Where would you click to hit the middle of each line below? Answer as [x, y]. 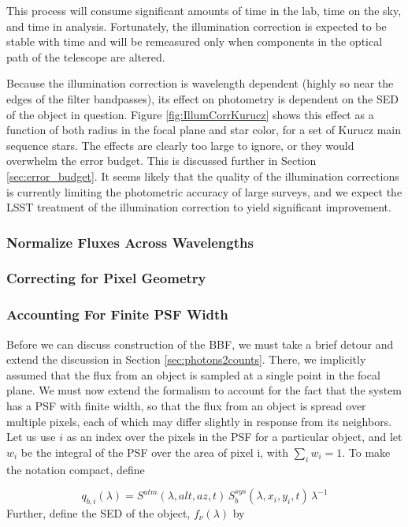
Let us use [31, 437]
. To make [366, 452]
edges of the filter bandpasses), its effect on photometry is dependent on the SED [202, 98]
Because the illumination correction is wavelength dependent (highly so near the [200, 83]
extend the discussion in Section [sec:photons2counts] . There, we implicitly [186, 359]
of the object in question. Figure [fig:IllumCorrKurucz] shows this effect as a [190, 114]
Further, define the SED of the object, [98, 512]
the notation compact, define [76, 469]
